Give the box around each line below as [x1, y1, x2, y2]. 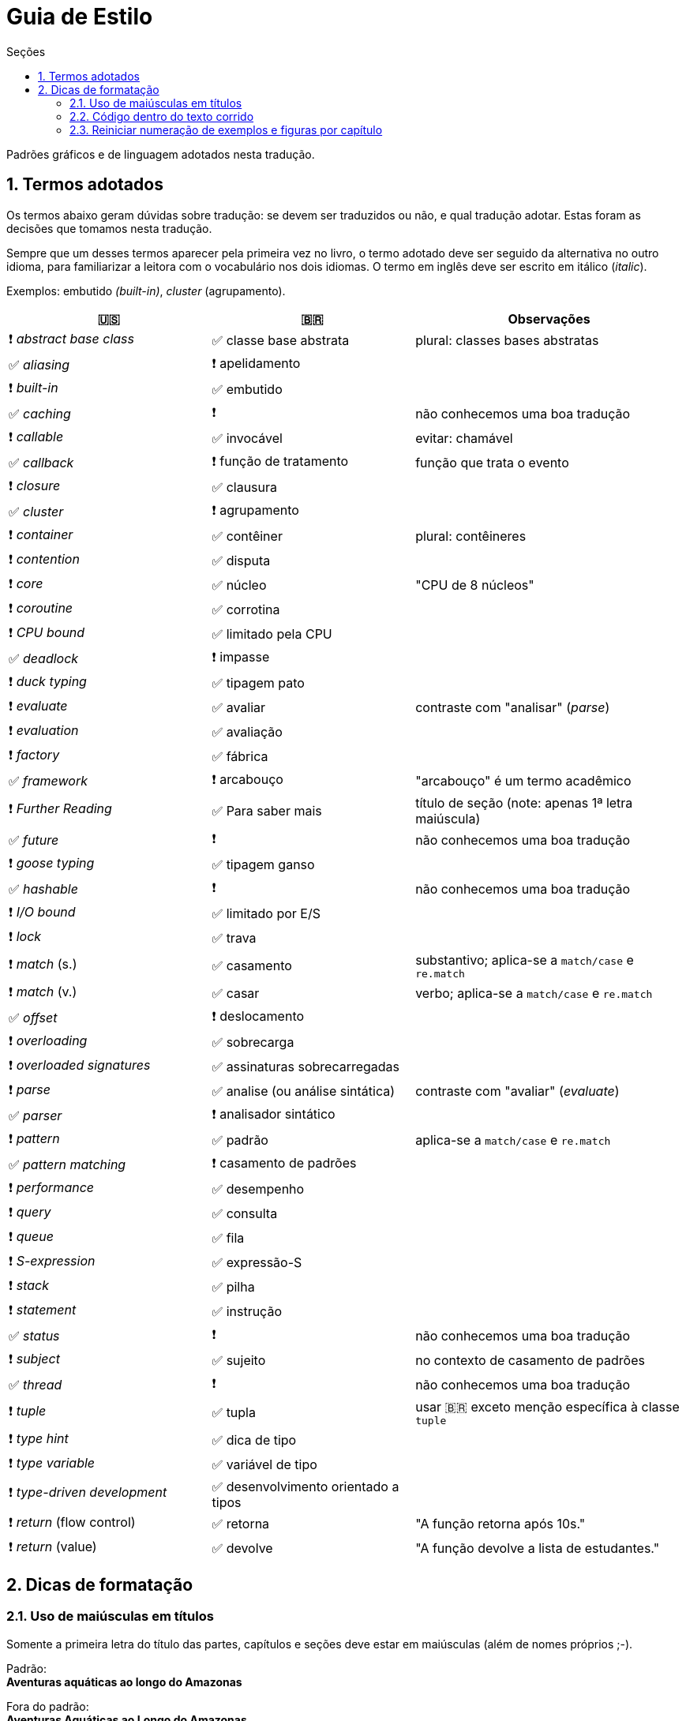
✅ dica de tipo [212, 1432, 297, 1449]
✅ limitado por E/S [212, 905, 321, 922]
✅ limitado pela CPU [212, 626, 332, 643]
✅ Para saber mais [212, 802, 322, 819]
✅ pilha [212, 1279, 255, 1295]
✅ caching [9, 406, 71, 422]
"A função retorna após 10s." [415, 1516, 586, 1532]
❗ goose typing [9, 854, 95, 871]
